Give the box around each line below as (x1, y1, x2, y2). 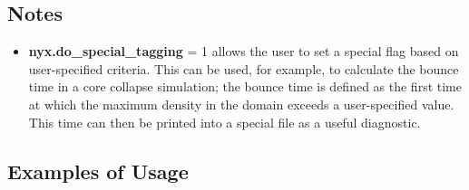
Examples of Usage (7, 157, 189, 185)
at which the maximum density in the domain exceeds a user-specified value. (28, 94, 454, 113)
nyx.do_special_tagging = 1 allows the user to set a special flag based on (28, 42, 459, 61)
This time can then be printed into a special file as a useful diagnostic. (28, 112, 421, 131)
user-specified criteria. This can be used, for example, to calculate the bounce (28, 59, 459, 78)
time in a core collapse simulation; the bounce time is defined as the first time (28, 77, 462, 96)
